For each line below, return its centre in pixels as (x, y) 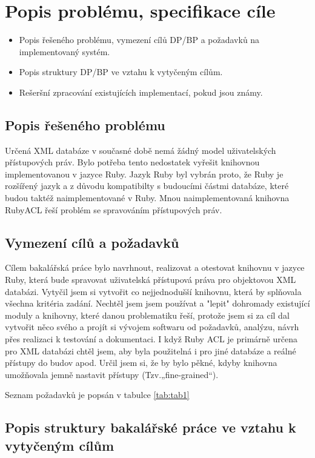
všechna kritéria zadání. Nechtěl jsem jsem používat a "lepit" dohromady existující (157, 303)
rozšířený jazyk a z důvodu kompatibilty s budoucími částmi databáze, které (147, 186)
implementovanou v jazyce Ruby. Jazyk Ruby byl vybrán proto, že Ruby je (144, 174)
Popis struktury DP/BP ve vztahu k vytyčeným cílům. (121, 72)
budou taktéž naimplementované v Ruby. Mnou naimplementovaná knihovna (147, 198)
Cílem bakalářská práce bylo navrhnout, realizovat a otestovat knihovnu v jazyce (155, 267)
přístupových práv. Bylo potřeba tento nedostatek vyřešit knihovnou (132, 162)
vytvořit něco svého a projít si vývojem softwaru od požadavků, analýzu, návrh (152, 327)
